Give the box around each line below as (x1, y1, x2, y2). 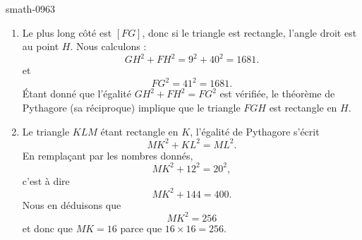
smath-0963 (6, 1, 56, 16)
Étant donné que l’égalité (22, 86, 132, 101)
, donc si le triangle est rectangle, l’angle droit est (142, 25, 357, 40)
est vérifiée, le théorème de (219, 86, 335, 101)
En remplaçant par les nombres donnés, (22, 148, 193, 162)
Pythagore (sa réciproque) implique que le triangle (22, 100, 241, 114)
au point (22, 39, 59, 54)
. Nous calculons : (70, 39, 147, 54)
